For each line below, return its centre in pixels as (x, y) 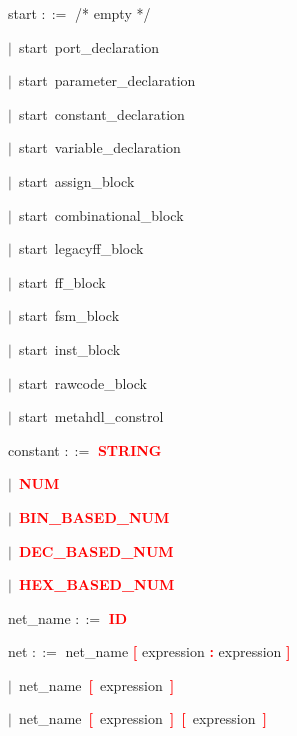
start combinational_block (101, 214)
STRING (129, 449)
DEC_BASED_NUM (96, 550)
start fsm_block (69, 315)
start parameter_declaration (107, 80)
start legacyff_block (81, 248)
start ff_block (62, 281)
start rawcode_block (83, 382)
